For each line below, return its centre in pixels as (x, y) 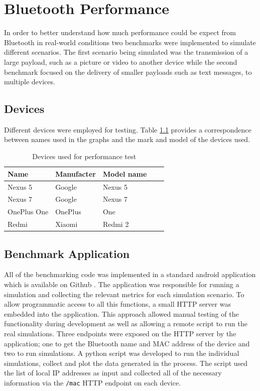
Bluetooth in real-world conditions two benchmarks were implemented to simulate (130, 42)
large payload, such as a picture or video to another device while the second (121, 61)
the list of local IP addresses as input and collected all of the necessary (113, 373)
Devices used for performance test (84, 156)
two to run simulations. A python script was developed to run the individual (122, 353)
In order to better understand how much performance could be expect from (120, 32)
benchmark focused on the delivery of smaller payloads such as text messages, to (128, 72)
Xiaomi (67, 224)
